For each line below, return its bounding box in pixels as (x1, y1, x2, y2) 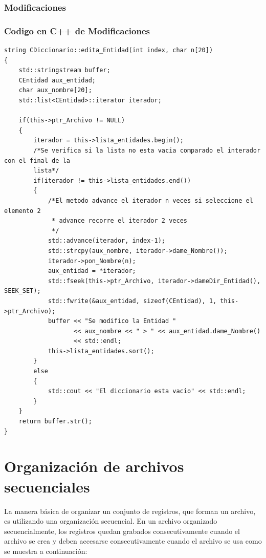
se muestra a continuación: (4, 545, 87, 556)
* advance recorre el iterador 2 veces (52, 217, 187, 225)
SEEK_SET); (4, 287, 41, 295)
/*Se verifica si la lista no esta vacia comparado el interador (33, 147, 261, 154)
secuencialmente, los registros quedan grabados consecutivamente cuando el (4, 525, 240, 536)
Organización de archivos (4, 456, 184, 477)
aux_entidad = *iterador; (48, 267, 136, 275)
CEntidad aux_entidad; (18, 76, 96, 84)
